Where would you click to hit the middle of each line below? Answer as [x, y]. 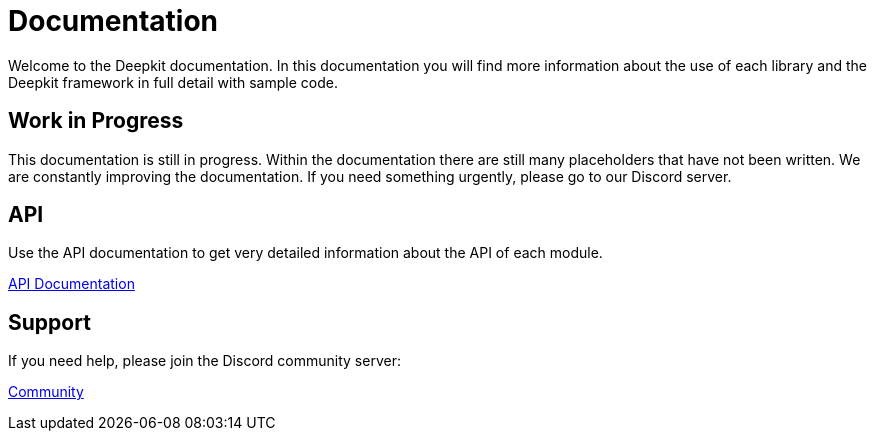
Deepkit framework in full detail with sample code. [173, 82]
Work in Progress [96, 121]
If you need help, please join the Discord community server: [204, 361]
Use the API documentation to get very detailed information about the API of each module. [305, 253]
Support [49, 322]
